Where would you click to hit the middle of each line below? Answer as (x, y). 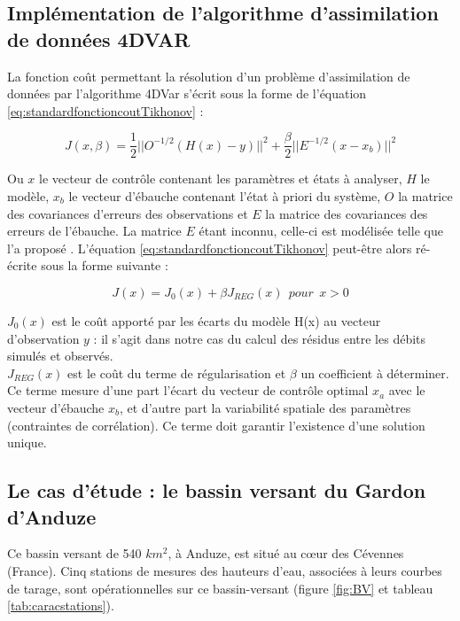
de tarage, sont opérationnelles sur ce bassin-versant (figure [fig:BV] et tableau (220, 588)
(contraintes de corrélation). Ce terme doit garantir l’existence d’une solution (216, 425)
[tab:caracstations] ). (61, 605)
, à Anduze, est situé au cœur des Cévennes (286, 553)
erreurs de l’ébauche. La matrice (94, 231)
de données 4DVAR (99, 39)
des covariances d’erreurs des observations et (128, 213)
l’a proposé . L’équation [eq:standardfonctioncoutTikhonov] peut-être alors (210, 248)
